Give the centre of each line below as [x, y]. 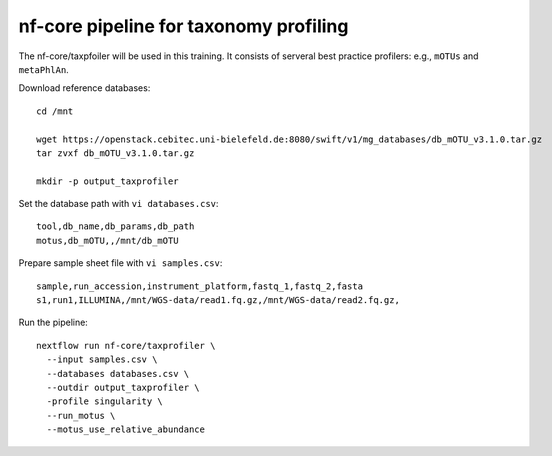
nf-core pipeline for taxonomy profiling [183, 26]
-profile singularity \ [105, 401]
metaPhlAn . [43, 69]
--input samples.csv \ [102, 359]
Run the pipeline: [53, 322]
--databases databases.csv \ [118, 373]
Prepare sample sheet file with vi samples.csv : [120, 263]
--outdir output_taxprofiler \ [123, 387]
